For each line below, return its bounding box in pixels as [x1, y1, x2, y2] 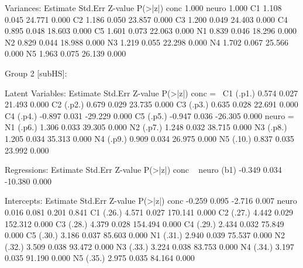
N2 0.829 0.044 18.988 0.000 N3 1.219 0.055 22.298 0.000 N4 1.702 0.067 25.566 [5, 36, 288, 48]
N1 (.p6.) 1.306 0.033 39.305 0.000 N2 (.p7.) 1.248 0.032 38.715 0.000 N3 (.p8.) [5, 121, 287, 133]
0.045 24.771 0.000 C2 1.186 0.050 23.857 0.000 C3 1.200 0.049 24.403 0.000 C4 [5, 13, 288, 25]
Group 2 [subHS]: [5, 67, 67, 79]
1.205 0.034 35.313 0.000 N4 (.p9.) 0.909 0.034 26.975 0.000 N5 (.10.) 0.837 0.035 [5, 132, 294, 144]
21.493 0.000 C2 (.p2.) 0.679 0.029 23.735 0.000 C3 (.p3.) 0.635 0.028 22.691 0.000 [5, 98, 298, 110]
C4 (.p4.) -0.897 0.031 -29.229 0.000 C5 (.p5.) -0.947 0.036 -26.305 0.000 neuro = [5, 109, 294, 121]
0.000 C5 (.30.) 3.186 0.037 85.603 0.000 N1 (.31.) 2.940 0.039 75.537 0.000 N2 [5, 229, 285, 241]
